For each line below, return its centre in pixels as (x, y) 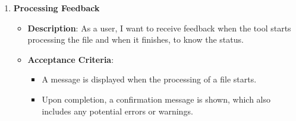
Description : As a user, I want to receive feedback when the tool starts (159, 28)
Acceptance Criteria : (71, 59)
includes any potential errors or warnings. (117, 111)
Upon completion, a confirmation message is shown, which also (156, 99)
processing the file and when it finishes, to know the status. (136, 39)
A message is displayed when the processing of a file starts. (149, 79)
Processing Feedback (56, 8)
